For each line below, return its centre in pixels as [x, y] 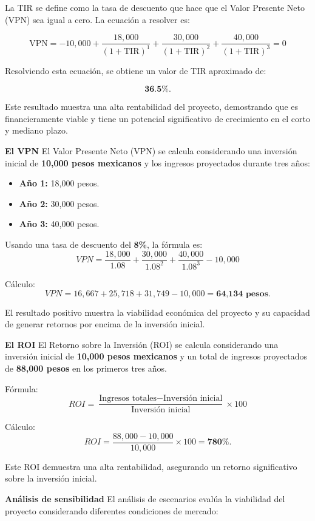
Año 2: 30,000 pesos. [59, 203]
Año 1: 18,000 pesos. [59, 183]
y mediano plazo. [36, 130]
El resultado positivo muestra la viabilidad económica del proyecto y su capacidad [157, 312]
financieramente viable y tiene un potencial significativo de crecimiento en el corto [158, 118]
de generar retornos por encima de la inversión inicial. [105, 324]
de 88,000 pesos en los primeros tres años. [86, 368]
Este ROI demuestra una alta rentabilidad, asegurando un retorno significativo [151, 466]
